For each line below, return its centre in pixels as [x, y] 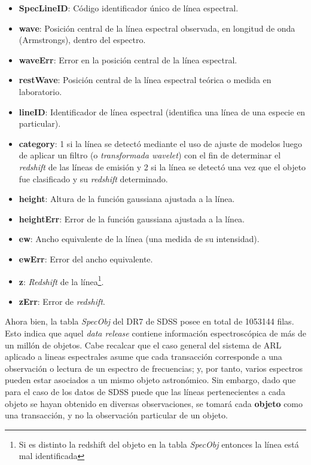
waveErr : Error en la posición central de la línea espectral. [128, 59]
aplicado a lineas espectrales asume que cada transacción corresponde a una [144, 357]
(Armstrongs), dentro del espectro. [82, 40]
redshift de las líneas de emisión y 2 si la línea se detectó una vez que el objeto [162, 166]
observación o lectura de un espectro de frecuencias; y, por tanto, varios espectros [154, 368]
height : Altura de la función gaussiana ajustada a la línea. [127, 199]
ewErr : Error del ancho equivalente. [86, 258]
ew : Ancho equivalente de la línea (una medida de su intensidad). [139, 239]
